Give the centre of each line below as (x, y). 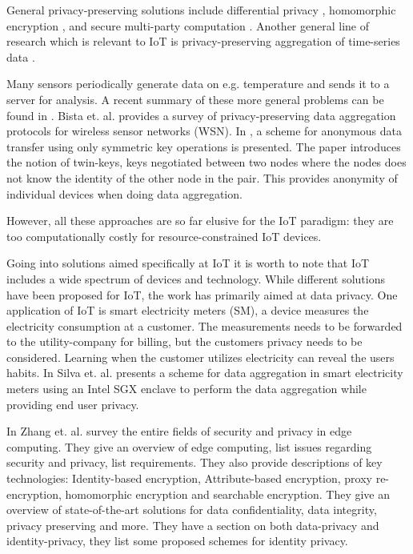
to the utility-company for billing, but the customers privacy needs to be (184, 341)
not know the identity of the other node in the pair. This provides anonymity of (202, 177)
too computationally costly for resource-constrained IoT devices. (164, 236)
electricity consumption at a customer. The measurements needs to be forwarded (204, 325)
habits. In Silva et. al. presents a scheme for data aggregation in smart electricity (205, 373)
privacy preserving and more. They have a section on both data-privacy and (193, 525)
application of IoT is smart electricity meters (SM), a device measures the (188, 310)
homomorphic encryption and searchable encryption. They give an (228, 494)
